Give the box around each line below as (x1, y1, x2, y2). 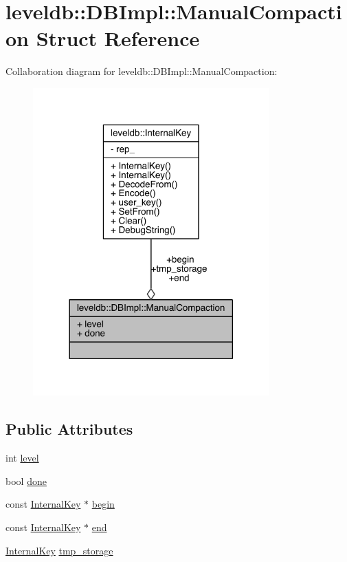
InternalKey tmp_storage (5, 543, 113, 557)
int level (5, 451, 39, 465)
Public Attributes (5, 418, 133, 440)
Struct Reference (36, 24, 200, 52)
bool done (5, 473, 47, 488)
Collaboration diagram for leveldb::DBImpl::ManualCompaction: (5, 64, 278, 78)
